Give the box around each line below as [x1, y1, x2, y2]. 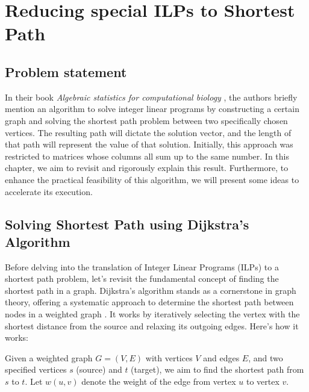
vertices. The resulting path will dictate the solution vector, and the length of [5, 126, 292, 138]
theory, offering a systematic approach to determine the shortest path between [5, 296, 294, 308]
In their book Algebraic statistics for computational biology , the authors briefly [5, 90, 298, 103]
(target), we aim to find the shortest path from [131, 363, 304, 376]
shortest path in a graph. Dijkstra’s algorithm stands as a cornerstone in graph [5, 284, 296, 296]
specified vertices [5, 363, 67, 376]
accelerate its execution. [5, 185, 93, 198]
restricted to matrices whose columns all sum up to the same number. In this [5, 149, 289, 162]
